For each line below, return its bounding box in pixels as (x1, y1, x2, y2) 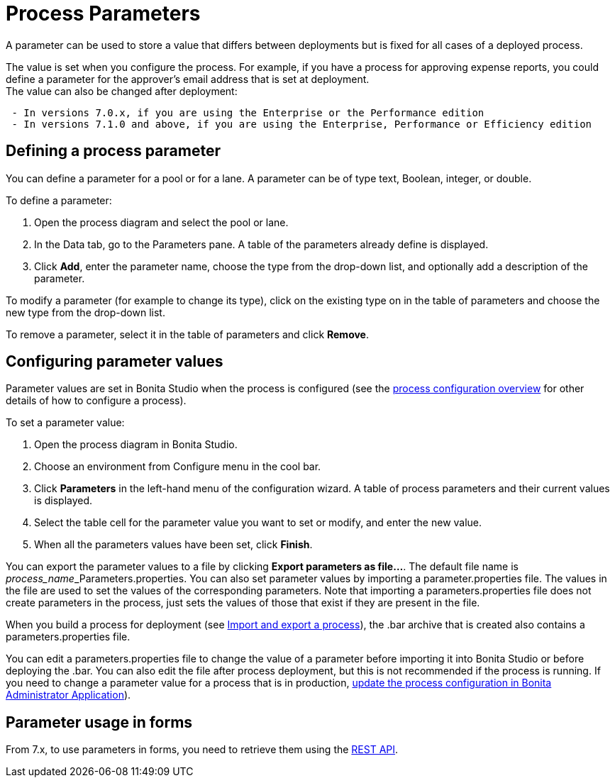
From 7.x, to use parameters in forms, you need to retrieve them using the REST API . (6, 743, 399, 756)
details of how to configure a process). (6, 394, 187, 407)
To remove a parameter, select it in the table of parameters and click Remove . (6, 328, 370, 340)
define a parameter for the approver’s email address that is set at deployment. (6, 72, 370, 85)
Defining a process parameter (6, 142, 221, 160)
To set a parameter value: (6, 416, 125, 429)
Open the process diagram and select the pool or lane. (34, 216, 289, 228)
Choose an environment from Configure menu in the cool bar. (34, 460, 321, 473)
